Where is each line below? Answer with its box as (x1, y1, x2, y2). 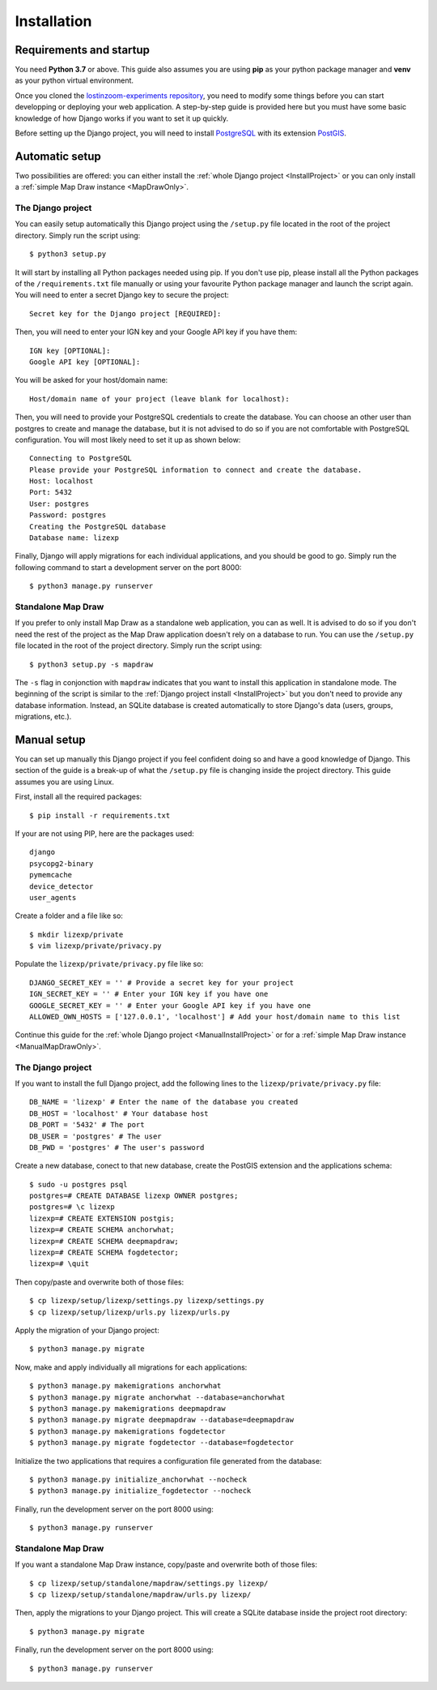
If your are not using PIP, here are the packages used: (15, 828, 194, 839)
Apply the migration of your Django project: (15, 1325, 159, 1335)
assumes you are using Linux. (15, 777, 115, 787)
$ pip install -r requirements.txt (29, 811, 171, 820)
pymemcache (29, 870, 73, 880)
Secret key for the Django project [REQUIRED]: (29, 309, 222, 318)
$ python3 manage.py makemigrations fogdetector (29, 1426, 226, 1435)
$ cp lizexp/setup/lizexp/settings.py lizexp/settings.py (29, 1296, 265, 1306)
